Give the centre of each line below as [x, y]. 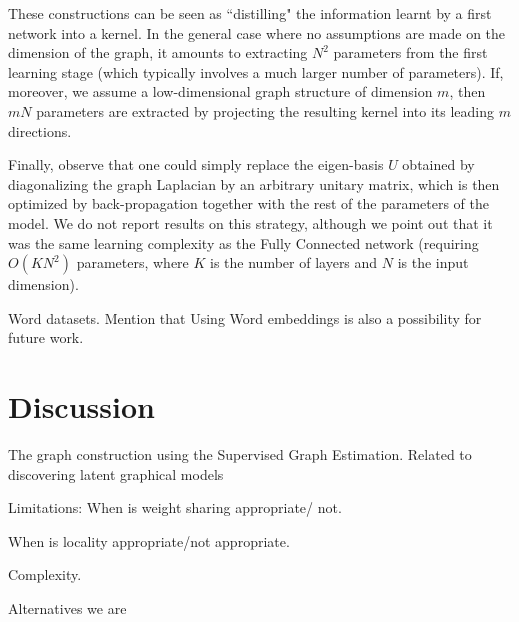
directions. [40, 130]
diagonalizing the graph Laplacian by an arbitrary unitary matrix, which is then [254, 183]
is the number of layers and [294, 262]
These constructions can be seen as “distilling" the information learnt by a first [250, 13]
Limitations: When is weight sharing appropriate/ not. [175, 507]
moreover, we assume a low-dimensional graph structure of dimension [220, 91]
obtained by [438, 164]
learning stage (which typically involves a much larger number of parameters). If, [256, 71]
